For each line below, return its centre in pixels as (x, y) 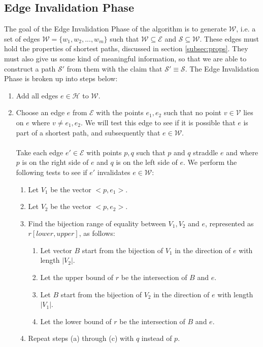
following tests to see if (52, 172)
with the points (120, 112)
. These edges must (229, 38)
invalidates (114, 172)
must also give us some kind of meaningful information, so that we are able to (125, 58)
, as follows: (97, 233)
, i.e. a (246, 29)
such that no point (193, 112)
